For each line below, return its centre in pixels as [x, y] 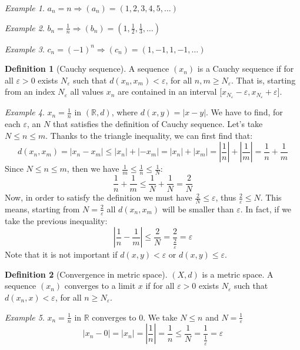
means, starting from [42, 209]
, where [125, 112]
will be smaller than [198, 209]
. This [271, 197]
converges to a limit [100, 286]
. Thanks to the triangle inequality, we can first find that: [149, 135]
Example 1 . [25, 8]
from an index [30, 91]
